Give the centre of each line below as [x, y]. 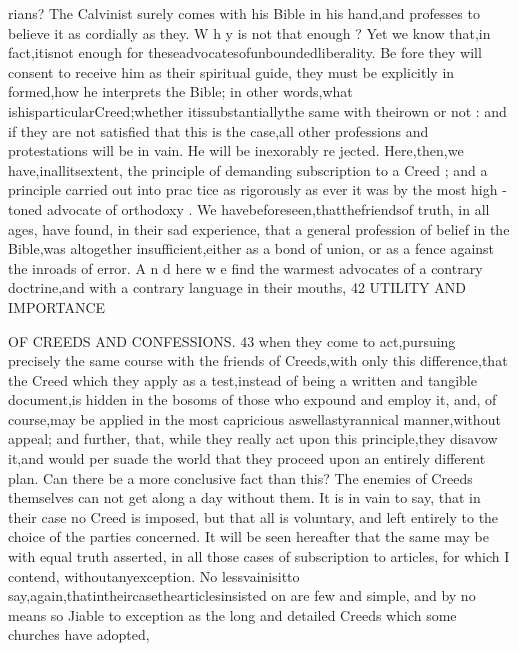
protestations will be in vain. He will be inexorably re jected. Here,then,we [236, 150]
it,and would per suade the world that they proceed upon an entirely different [247, 458]
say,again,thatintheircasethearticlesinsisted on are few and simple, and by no [242, 595]
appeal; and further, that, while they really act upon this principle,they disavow [253, 438]
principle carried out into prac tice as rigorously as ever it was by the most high [253, 189]
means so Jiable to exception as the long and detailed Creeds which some [232, 614]
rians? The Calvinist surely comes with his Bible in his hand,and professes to [244, 13]
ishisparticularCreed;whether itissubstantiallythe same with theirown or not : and [257, 110]
